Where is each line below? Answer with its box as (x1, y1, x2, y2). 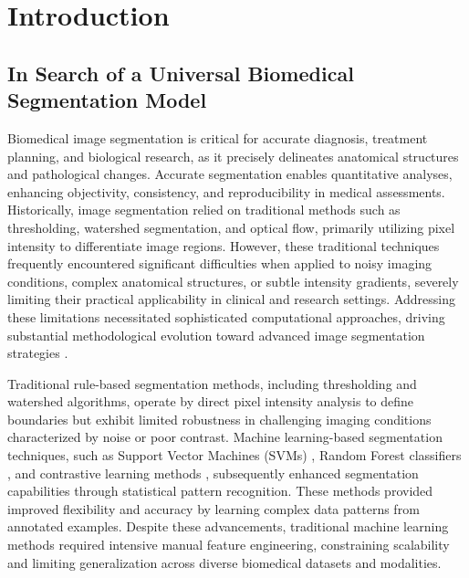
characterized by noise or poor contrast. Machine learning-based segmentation (7, 427, 443, 447)
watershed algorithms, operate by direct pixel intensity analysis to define (7, 392, 414, 411)
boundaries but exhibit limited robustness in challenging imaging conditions (7, 409, 432, 428)
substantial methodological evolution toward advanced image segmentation (7, 325, 425, 344)
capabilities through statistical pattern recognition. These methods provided (7, 481, 433, 500)
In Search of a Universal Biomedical (7, 58, 354, 87)
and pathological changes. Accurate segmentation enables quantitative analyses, (7, 164, 453, 184)
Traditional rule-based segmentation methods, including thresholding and (7, 373, 417, 393)
